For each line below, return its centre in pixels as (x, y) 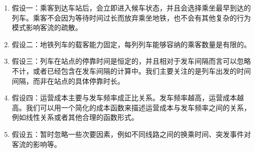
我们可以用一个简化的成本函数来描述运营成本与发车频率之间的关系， (138, 107)
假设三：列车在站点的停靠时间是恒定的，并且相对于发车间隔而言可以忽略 (131, 61)
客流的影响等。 (36, 144)
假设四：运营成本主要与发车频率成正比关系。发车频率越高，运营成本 (124, 98)
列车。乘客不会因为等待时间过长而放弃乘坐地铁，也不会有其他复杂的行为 (131, 17)
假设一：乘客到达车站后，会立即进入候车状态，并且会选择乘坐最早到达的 (131, 8)
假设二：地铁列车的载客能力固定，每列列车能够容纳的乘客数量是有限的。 (131, 44)
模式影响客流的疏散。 (47, 27)
